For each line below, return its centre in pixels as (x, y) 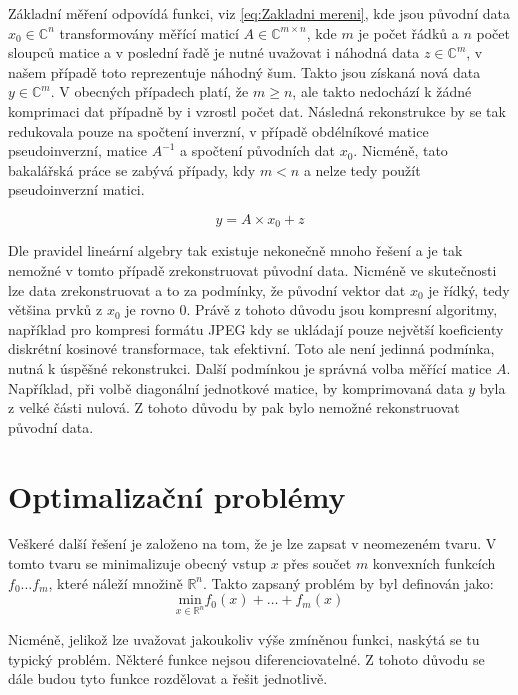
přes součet (317, 563)
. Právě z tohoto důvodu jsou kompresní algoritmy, (342, 309)
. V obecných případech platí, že (149, 91)
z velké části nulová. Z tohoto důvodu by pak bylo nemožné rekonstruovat (234, 407)
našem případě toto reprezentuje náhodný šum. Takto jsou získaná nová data (244, 71)
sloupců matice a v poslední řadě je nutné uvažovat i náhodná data (214, 52)
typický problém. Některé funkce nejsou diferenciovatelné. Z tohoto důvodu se (246, 658)
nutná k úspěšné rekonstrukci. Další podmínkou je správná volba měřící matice (250, 367)
